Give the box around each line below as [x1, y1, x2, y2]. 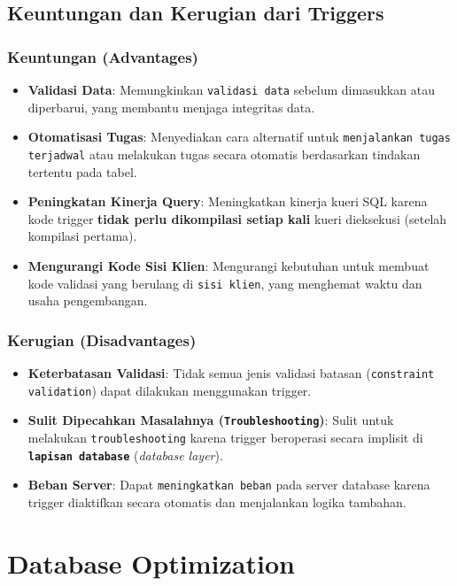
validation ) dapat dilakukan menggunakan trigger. [27, 381, 312, 399]
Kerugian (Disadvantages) [7, 328, 197, 351]
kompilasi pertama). [27, 227, 137, 245]
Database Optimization [7, 544, 295, 581]
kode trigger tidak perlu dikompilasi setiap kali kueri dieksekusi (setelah [27, 209, 447, 227]
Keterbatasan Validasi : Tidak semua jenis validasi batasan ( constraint [27, 364, 435, 382]
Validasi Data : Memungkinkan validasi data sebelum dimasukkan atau [27, 81, 435, 98]
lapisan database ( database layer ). [27, 445, 223, 464]
